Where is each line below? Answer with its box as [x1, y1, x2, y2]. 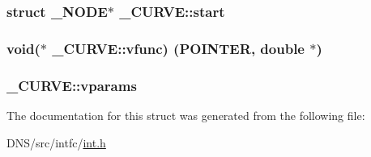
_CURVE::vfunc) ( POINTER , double [52, 38, 305, 58]
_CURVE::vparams [6, 75, 137, 95]
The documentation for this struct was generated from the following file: [6, 106, 365, 123]
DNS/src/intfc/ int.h [6, 134, 106, 151]
